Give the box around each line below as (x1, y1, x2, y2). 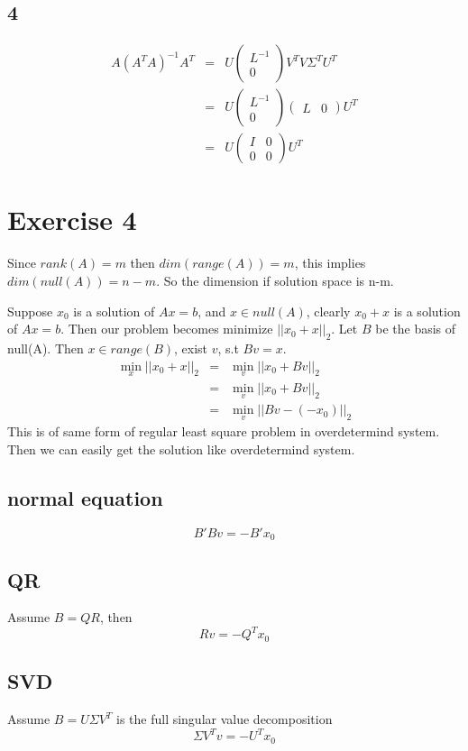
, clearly (306, 301, 351, 320)
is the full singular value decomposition (115, 710, 333, 728)
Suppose (7, 301, 53, 320)
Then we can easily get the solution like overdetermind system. (7, 439, 355, 458)
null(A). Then (7, 339, 84, 357)
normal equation (7, 483, 163, 511)
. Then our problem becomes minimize (60, 319, 273, 338)
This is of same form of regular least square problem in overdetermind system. (7, 422, 440, 441)
